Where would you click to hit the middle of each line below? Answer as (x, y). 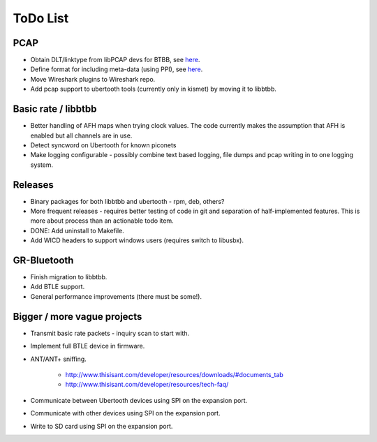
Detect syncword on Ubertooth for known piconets (103, 145)
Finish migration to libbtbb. (69, 277)
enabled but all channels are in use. (81, 135)
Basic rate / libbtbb (55, 109)
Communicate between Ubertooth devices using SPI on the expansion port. (139, 400)
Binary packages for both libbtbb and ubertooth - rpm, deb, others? (127, 201)
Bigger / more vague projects (77, 317)
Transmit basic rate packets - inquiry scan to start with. (110, 333)
